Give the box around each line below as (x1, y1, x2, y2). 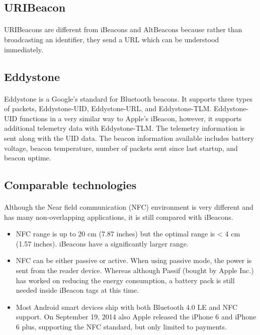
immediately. (4, 44, 43, 54)
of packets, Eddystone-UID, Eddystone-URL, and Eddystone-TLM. (4, 103, 212, 114)
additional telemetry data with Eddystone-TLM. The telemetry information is (4, 123, 245, 133)
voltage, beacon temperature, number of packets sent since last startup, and (4, 142, 238, 153)
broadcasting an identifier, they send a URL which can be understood (4, 34, 219, 44)
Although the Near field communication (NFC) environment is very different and (4, 202, 253, 212)
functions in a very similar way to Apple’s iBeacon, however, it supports (19, 113, 242, 123)
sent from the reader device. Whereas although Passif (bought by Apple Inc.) (16, 265, 254, 276)
